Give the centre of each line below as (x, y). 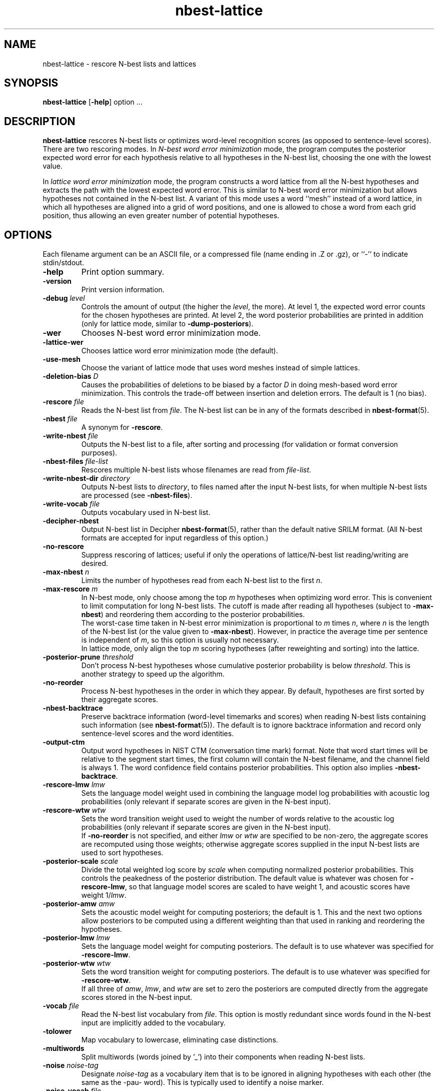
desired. (95, 564)
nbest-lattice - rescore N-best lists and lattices (119, 64)
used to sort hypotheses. (122, 853)
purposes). (99, 453)
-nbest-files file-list (75, 461)
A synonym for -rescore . (122, 427)
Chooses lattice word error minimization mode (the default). (179, 351)
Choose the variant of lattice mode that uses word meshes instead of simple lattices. (220, 368)
